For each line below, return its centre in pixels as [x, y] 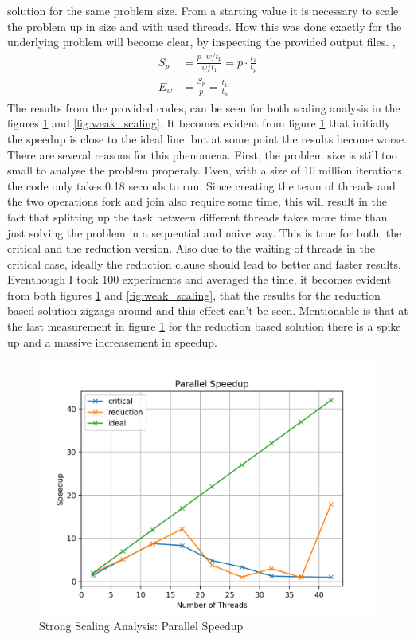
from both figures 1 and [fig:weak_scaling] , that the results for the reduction [194, 294]
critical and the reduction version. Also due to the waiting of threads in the [191, 248]
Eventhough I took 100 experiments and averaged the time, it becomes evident [199, 279]
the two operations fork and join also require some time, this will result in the [197, 201]
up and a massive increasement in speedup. [112, 341]
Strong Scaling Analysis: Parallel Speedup [141, 625]
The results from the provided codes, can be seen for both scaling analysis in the [204, 107]
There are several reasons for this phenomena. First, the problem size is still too [202, 154]
